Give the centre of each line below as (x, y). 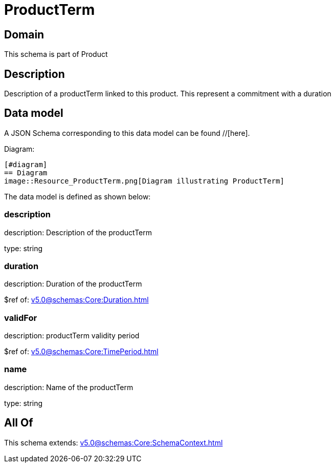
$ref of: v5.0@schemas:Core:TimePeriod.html (81, 352)
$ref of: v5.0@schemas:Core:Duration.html (76, 300)
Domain (24, 34)
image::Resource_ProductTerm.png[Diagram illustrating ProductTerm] (144, 181)
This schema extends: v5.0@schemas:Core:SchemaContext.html (114, 442)
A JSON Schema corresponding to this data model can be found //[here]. (127, 133)
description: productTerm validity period (72, 336)
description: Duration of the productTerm (73, 284)
